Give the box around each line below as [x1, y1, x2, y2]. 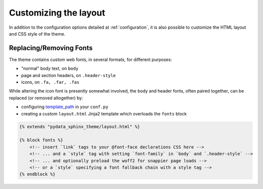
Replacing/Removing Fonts [9, 44, 93, 52]
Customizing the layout [9, 7, 106, 18]
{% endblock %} [19, 171, 56, 177]
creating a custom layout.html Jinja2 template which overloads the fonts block [21, 111, 187, 116]
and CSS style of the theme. [9, 31, 66, 37]
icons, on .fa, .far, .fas [21, 79, 80, 85]
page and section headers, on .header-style [21, 72, 116, 78]
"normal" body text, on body [21, 66, 79, 72]
